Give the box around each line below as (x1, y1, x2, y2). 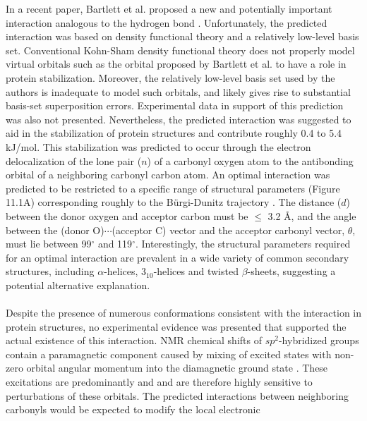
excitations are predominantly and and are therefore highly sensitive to (6, 374, 313, 389)
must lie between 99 (6, 236, 92, 251)
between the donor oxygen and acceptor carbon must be (6, 208, 248, 223)
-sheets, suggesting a (247, 264, 336, 279)
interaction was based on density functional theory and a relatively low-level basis (6, 29, 359, 44)
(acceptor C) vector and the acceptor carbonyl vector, (112, 222, 345, 237)
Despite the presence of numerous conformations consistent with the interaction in (6, 305, 362, 320)
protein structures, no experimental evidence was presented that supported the (6, 319, 347, 334)
